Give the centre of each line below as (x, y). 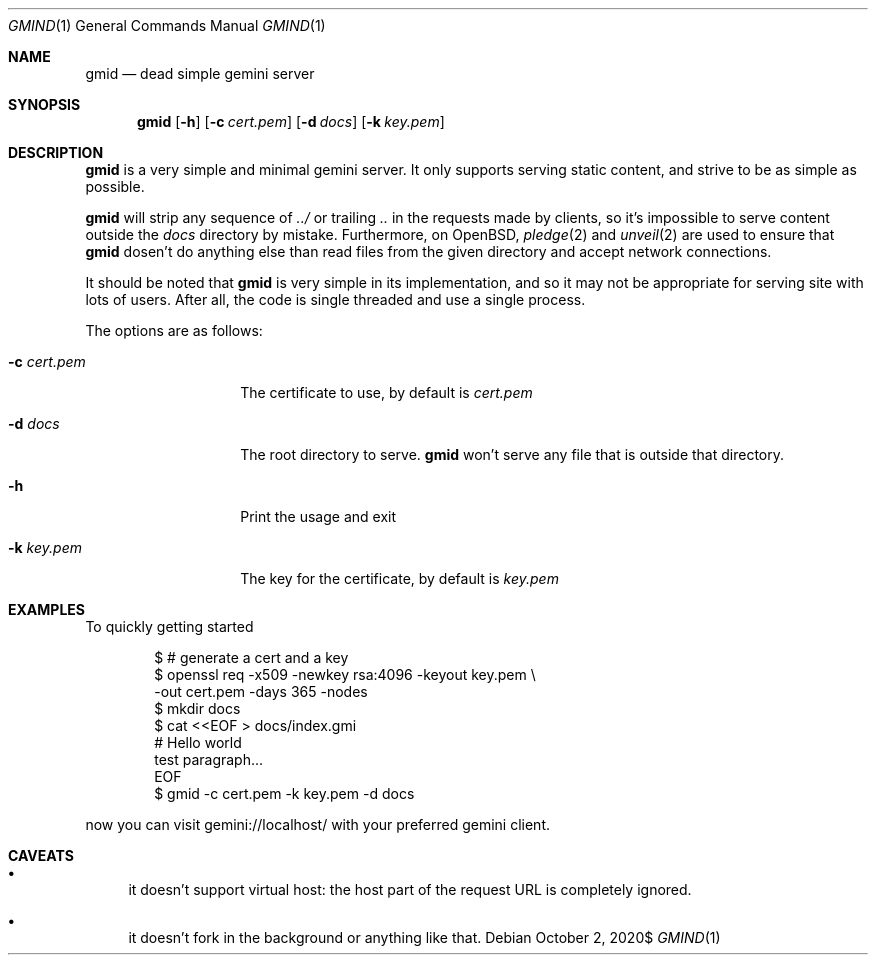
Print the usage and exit (318, 516)
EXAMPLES (46, 609)
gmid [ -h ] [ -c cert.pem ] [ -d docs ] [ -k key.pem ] (291, 121)
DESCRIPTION (56, 152)
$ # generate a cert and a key (251, 657)
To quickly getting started (169, 626)
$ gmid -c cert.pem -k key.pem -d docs (284, 793)
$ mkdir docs (197, 708)
